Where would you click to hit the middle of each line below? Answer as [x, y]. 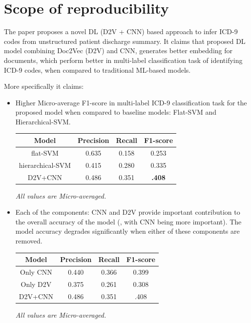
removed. [29, 240]
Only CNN [36, 272]
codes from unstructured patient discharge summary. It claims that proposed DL [125, 41]
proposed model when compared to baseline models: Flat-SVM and [116, 112]
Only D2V [36, 284]
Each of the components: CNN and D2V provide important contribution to [128, 212]
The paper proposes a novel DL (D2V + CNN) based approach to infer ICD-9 [121, 31]
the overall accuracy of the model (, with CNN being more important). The [128, 221]
